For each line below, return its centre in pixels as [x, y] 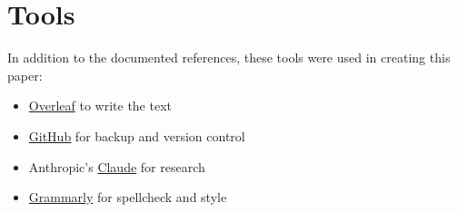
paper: [25, 75]
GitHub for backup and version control [137, 135]
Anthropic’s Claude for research [117, 166]
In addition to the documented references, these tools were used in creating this [229, 58]
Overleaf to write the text [100, 106]
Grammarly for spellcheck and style [128, 197]
